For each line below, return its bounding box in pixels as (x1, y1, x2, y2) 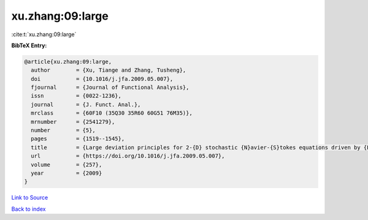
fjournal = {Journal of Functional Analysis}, (31, 84, 190, 91)
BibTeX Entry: (11, 42, 47, 49)
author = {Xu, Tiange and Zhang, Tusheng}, (31, 67, 186, 74)
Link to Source (11, 194, 48, 202)
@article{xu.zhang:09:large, (24, 58, 112, 65)
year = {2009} (31, 170, 102, 176)
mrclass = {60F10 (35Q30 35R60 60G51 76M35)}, (31, 110, 193, 116)
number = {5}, (31, 127, 96, 134)
